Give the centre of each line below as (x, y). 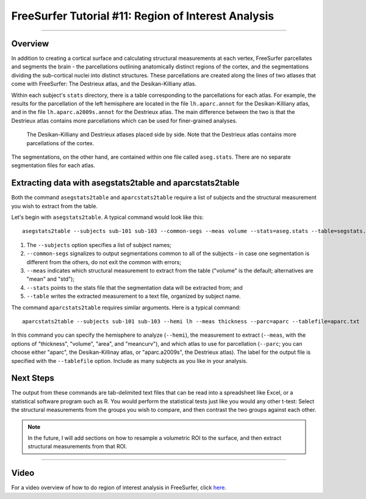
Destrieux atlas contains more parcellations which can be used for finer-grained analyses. (124, 120)
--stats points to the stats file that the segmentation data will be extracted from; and (135, 287)
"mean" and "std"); (51, 279)
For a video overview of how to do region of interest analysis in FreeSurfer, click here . (119, 487)
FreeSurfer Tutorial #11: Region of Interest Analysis (143, 16)
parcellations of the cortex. (60, 143)
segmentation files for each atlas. (53, 165)
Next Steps (33, 378)
